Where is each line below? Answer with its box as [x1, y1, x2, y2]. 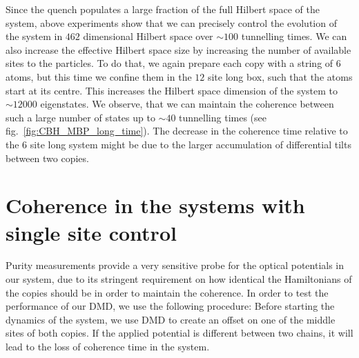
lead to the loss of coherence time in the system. [6, 339, 210, 353]
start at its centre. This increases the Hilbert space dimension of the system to [6, 83, 338, 97]
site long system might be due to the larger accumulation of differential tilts [30, 137, 351, 151]
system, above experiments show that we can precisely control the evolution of [6, 15, 337, 30]
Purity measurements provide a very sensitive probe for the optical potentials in [6, 258, 345, 272]
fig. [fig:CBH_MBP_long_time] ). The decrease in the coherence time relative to [6, 123, 348, 138]
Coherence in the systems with [6, 191, 305, 219]
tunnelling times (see [179, 110, 266, 124]
